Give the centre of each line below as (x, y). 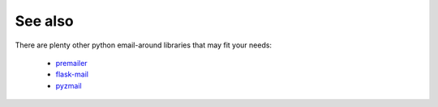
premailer (72, 63)
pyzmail (69, 85)
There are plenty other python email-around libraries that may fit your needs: (143, 45)
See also (45, 21)
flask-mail (72, 74)
